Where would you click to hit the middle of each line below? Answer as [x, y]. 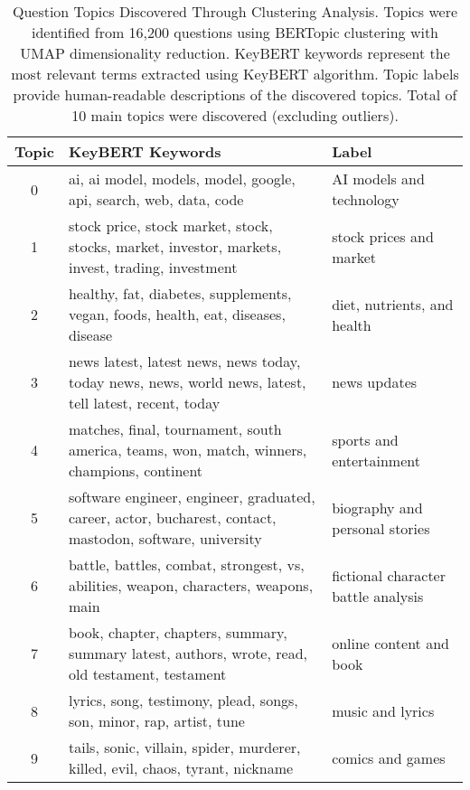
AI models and [378, 179]
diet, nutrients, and [393, 304]
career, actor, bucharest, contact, [172, 517]
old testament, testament [147, 674]
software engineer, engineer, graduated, [192, 497]
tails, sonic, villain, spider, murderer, [184, 747]
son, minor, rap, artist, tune [156, 721]
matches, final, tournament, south [175, 429]
